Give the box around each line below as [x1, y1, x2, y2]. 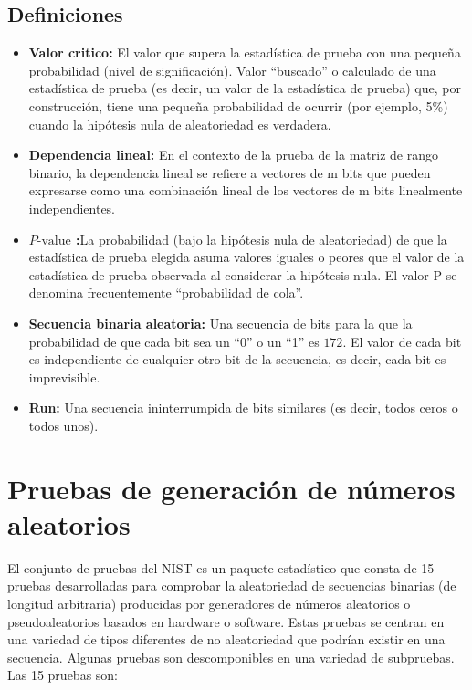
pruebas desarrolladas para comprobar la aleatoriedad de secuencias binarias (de [7, 576, 456, 595]
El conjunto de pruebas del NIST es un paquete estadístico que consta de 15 [7, 558, 435, 577]
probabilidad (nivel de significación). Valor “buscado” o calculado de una [28, 60, 436, 79]
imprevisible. [28, 367, 100, 386]
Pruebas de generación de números [7, 469, 456, 507]
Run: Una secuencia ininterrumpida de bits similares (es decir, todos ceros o [28, 398, 458, 417]
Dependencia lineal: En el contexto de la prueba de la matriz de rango [28, 145, 438, 164]
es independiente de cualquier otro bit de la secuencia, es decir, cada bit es [28, 350, 446, 369]
